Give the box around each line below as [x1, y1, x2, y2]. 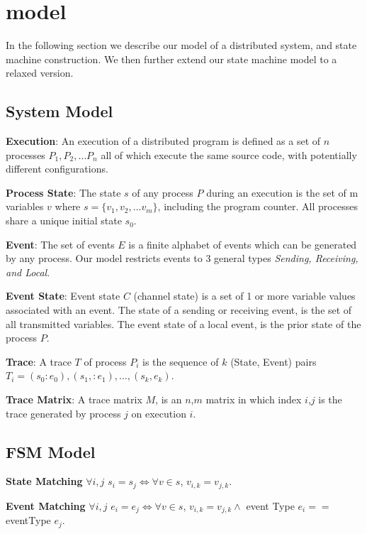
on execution [131, 405, 186, 420]
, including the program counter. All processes [157, 199, 358, 214]
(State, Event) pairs [230, 354, 317, 369]
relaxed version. [6, 65, 74, 80]
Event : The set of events [6, 236, 115, 251]
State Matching [6, 474, 83, 489]
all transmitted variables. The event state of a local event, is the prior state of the [6, 316, 361, 331]
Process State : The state [6, 185, 121, 200]
